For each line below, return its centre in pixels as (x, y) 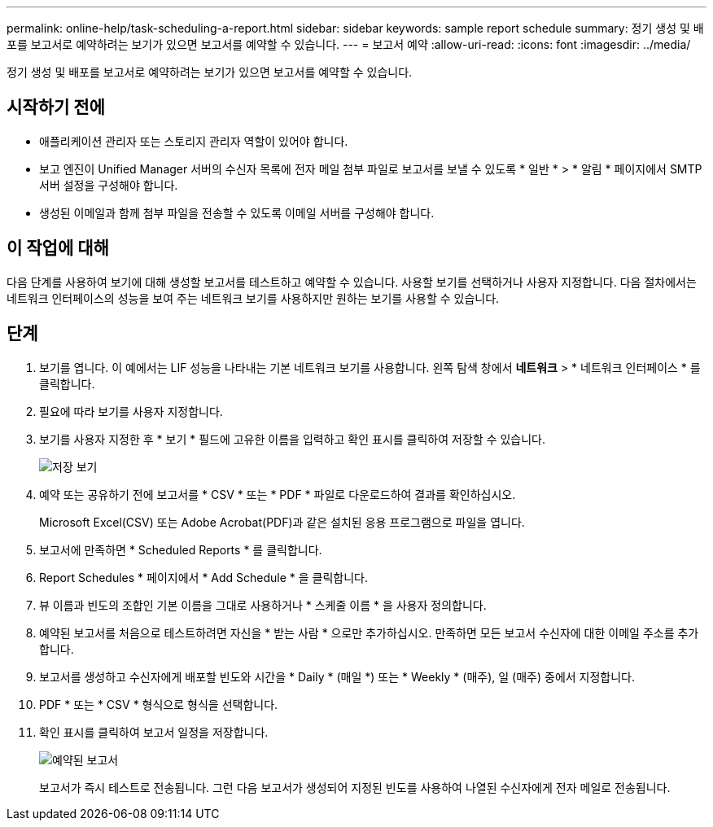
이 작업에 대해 (58, 248)
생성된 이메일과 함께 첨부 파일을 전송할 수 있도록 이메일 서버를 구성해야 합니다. (237, 212)
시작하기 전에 (56, 107)
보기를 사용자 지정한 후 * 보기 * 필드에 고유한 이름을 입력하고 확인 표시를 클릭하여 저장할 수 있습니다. (293, 439)
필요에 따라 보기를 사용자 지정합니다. (131, 411)
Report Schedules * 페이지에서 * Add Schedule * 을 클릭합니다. (204, 577)
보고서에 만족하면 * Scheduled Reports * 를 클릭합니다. (181, 549)
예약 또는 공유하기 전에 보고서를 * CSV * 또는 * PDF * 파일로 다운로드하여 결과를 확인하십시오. (278, 494)
